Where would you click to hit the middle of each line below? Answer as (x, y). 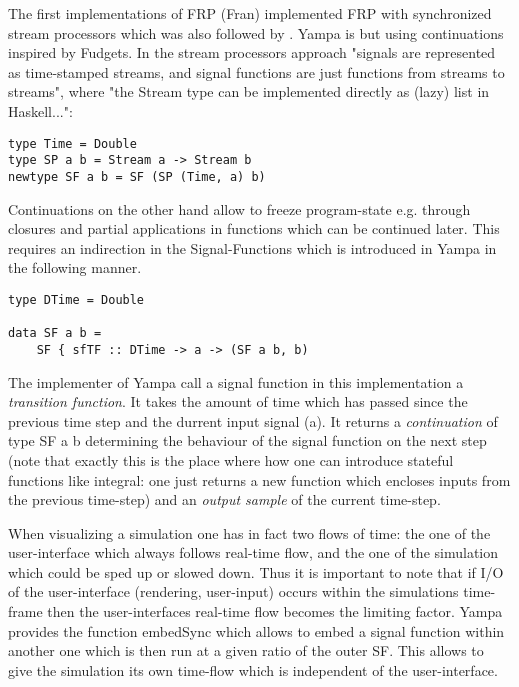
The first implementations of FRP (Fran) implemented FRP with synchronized (250, 13)
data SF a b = (55, 333)
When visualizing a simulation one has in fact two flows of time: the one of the (249, 532)
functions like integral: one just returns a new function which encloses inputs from (259, 479)
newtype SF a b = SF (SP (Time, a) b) (137, 176)
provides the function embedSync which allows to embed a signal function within (256, 630)
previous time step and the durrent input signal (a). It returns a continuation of (253, 420)
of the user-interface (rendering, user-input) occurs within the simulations (233, 591)
